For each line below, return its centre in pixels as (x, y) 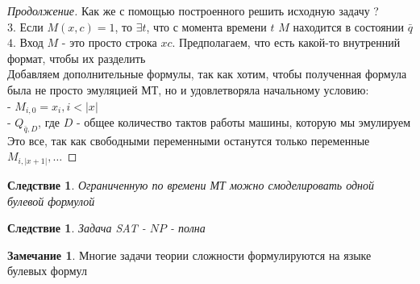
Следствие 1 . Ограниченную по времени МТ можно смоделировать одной (191, 184)
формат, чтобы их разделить (77, 58)
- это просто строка (109, 42)
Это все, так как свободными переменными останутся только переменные (189, 140)
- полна (188, 228)
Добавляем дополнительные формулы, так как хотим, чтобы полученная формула (207, 74)
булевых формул (47, 271)
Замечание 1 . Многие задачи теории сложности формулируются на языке (189, 255)
